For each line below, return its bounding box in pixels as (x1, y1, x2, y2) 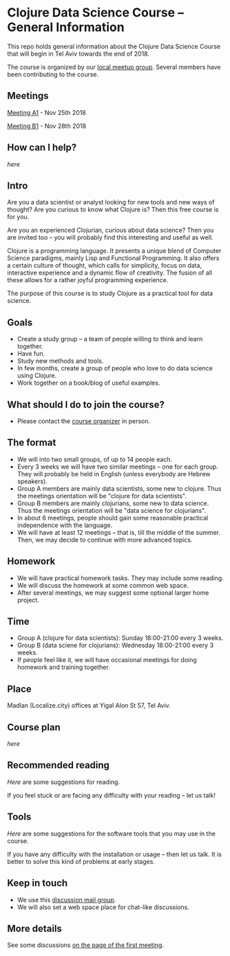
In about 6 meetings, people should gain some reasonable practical (17, 513, 209, 522)
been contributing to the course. (7, 70, 99, 78)
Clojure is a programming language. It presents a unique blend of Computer (7, 246, 222, 255)
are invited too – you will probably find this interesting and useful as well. (7, 233, 213, 242)
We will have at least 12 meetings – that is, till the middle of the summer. (17, 528, 221, 536)
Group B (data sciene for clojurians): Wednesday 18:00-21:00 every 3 (17, 641, 214, 650)
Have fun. (17, 350, 45, 358)
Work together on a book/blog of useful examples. (17, 379, 160, 387)
